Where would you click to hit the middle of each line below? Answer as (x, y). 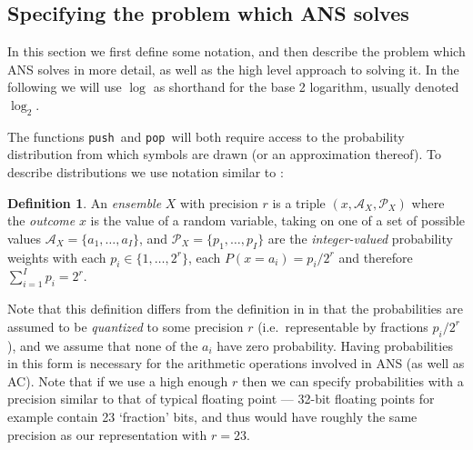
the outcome (41, 220)
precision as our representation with (107, 434)
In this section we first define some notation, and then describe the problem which (236, 51)
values (25, 238)
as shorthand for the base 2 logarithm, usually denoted (306, 87)
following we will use (65, 87)
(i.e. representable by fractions (343, 326)
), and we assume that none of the (103, 345)
